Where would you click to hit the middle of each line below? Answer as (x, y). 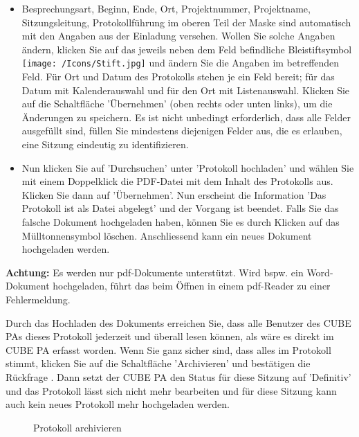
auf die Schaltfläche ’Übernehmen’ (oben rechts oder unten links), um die (177, 104)
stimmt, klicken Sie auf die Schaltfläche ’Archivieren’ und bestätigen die (158, 363)
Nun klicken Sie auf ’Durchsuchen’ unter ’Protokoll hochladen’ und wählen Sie (188, 167)
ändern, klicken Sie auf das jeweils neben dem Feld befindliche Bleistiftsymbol (187, 49)
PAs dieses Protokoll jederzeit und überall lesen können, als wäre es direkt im (170, 336)
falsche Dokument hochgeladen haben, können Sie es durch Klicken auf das (181, 221)
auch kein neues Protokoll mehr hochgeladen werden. (118, 404)
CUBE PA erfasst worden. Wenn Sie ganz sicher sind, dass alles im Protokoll (168, 349)
